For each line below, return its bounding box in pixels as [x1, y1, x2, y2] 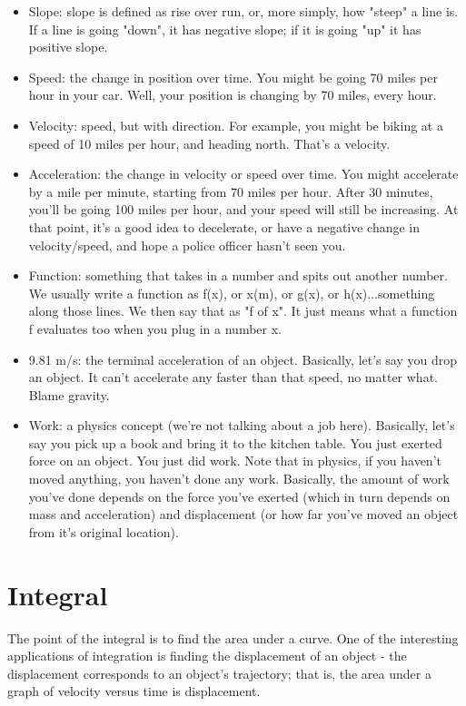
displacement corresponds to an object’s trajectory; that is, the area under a [7, 663, 431, 682]
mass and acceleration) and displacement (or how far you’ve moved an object [28, 505, 459, 524]
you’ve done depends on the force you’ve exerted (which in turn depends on [28, 486, 451, 505]
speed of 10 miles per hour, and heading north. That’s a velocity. [28, 133, 391, 152]
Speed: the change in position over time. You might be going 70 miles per [28, 67, 438, 86]
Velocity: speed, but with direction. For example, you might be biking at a [28, 115, 443, 134]
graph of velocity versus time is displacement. [7, 681, 261, 701]
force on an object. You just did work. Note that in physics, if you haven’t [28, 451, 441, 470]
